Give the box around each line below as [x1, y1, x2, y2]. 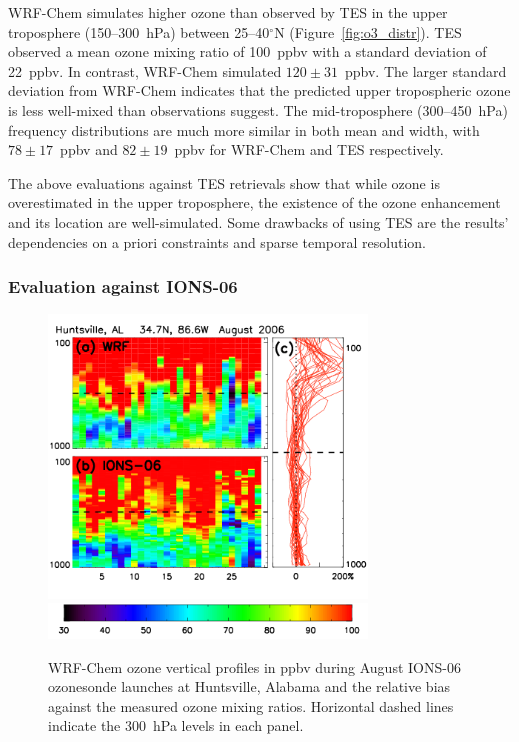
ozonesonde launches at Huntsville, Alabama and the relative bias [48, 676, 451, 697]
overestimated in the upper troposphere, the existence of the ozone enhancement [8, 192, 501, 213]
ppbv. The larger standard [344, 60, 507, 81]
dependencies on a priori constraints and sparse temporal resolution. [8, 231, 426, 252]
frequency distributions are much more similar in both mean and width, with [8, 119, 480, 140]
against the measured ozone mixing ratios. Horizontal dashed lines [48, 695, 454, 716]
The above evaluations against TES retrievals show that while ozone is [8, 172, 440, 193]
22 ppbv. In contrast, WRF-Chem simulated [8, 60, 282, 81]
